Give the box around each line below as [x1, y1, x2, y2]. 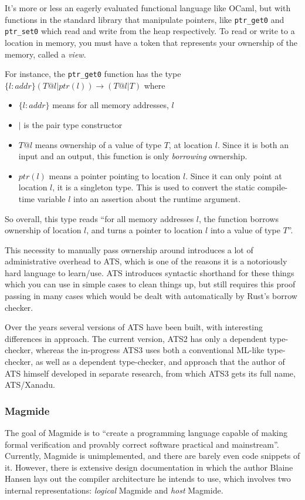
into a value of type [210, 224, 280, 236]
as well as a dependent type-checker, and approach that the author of [35, 355, 285, 368]
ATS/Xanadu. [5, 378, 55, 391]
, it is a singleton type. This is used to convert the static [52, 181, 255, 193]
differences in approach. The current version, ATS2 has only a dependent [5, 332, 267, 344]
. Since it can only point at [185, 169, 282, 182]
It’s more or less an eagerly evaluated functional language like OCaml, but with [5, 2, 291, 14]
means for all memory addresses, [52, 99, 169, 111]
